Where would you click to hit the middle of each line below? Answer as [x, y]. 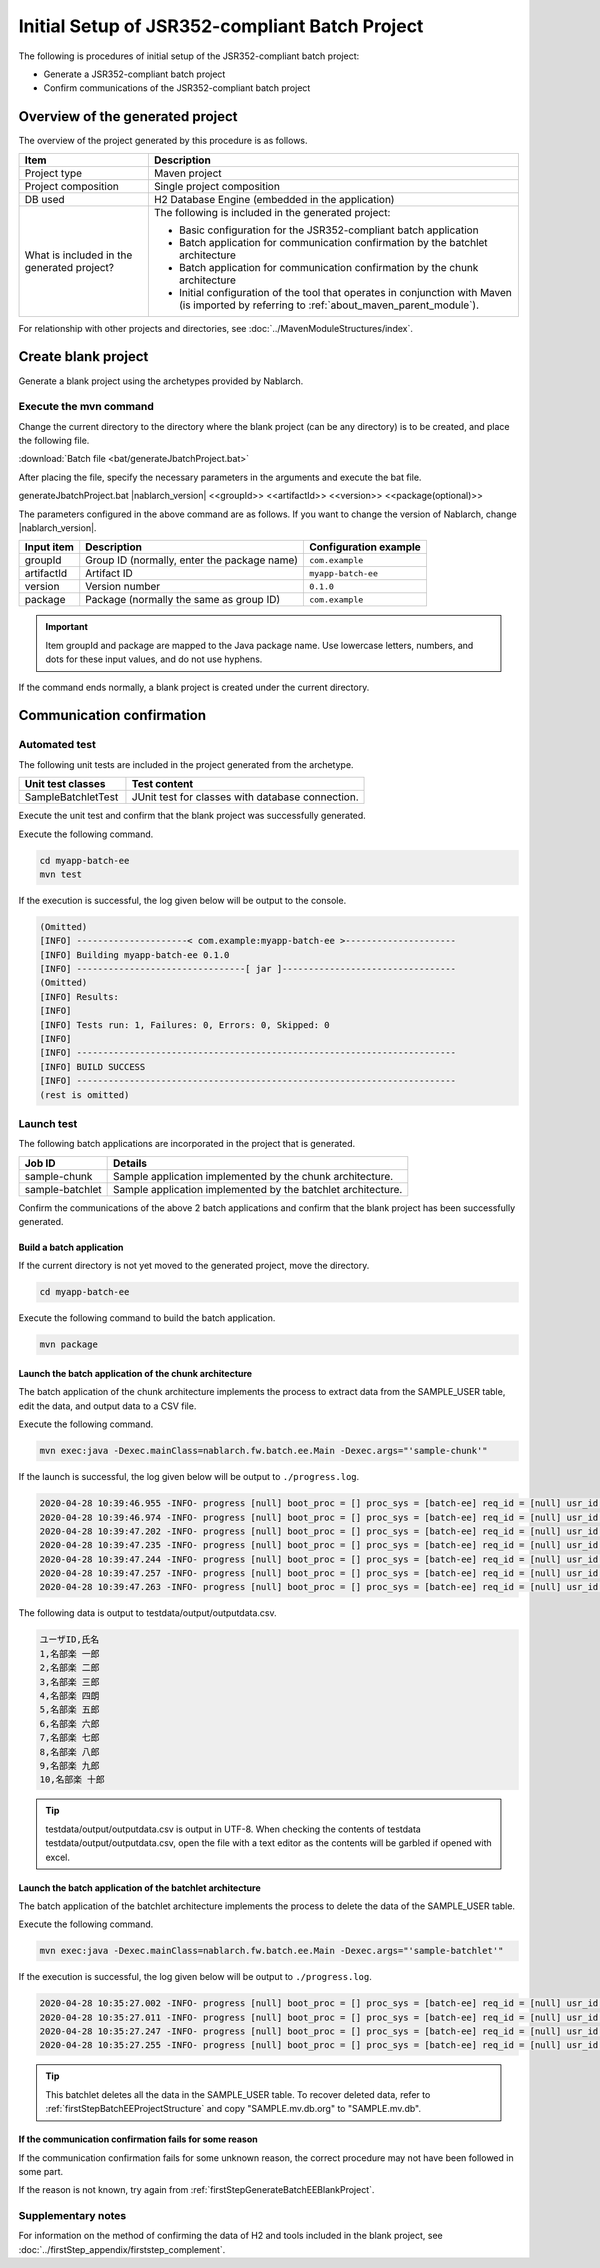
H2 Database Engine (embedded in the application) [274, 199]
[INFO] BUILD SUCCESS [92, 1066]
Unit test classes [65, 784]
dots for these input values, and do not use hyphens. [154, 659]
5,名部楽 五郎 [69, 1709]
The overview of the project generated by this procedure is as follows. [163, 141]
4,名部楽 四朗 [69, 1695]
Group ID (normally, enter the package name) [192, 560]
